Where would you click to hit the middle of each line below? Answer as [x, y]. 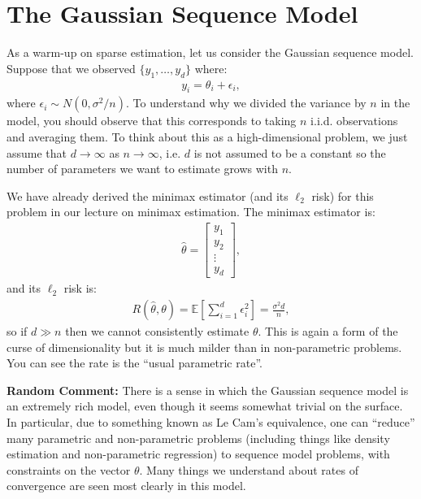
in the [395, 103]
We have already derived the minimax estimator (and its [148, 195]
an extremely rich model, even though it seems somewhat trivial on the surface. [205, 406]
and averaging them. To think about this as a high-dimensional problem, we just [207, 136]
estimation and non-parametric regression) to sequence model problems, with [198, 454]
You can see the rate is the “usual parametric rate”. [135, 363]
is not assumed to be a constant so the [290, 152]
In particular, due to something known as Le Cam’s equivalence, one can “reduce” [211, 422]
